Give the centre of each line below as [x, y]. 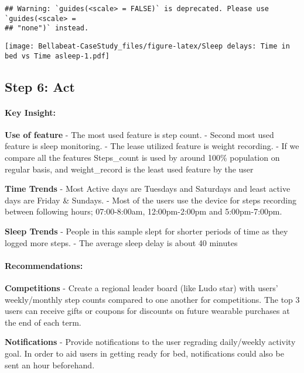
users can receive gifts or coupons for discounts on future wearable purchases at [147, 311]
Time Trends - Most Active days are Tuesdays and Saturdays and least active [148, 189]
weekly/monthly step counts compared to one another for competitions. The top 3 [152, 299]
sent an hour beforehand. [50, 365]
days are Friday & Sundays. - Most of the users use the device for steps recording [151, 200]
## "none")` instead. [47, 28]
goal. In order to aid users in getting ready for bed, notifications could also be [144, 353]
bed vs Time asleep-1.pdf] [57, 56]
